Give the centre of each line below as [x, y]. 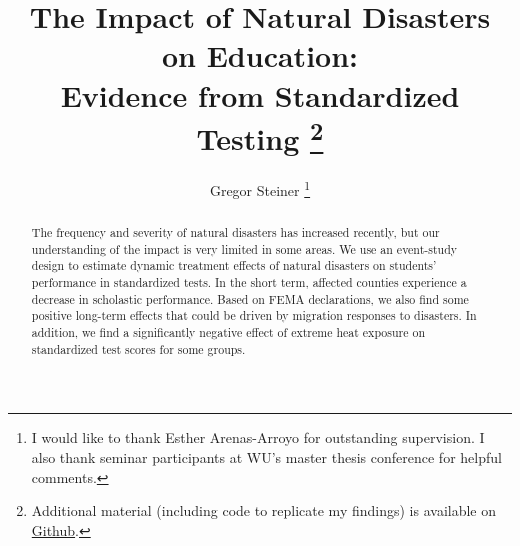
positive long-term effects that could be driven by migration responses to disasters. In [254, 315]
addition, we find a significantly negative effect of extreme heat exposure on [228, 332]
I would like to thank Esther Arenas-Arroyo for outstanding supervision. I [258, 437]
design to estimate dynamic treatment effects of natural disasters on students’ [234, 265]
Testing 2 [260, 136]
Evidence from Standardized [260, 94]
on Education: [259, 55]
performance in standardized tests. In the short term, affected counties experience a [249, 282]
